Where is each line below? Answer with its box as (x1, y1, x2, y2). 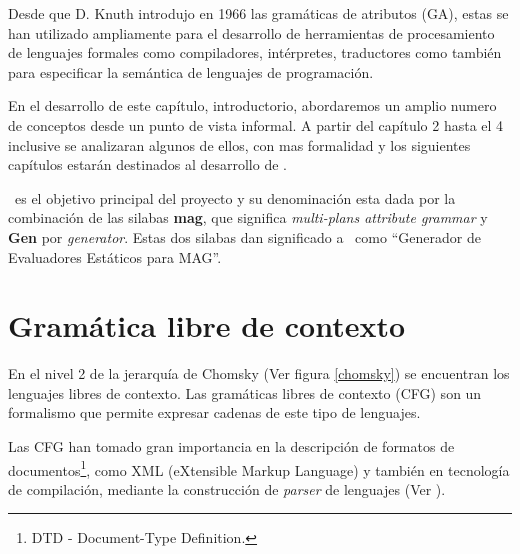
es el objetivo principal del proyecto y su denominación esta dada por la (14, 187, 456, 208)
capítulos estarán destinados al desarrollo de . (8, 154, 287, 175)
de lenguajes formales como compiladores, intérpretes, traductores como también (8, 42, 502, 63)
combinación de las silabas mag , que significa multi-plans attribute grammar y (8, 207, 488, 228)
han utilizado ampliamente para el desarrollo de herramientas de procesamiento (8, 22, 495, 43)
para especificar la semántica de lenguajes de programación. (8, 61, 374, 82)
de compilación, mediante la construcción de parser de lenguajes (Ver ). (8, 478, 446, 499)
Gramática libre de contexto (8, 305, 406, 346)
